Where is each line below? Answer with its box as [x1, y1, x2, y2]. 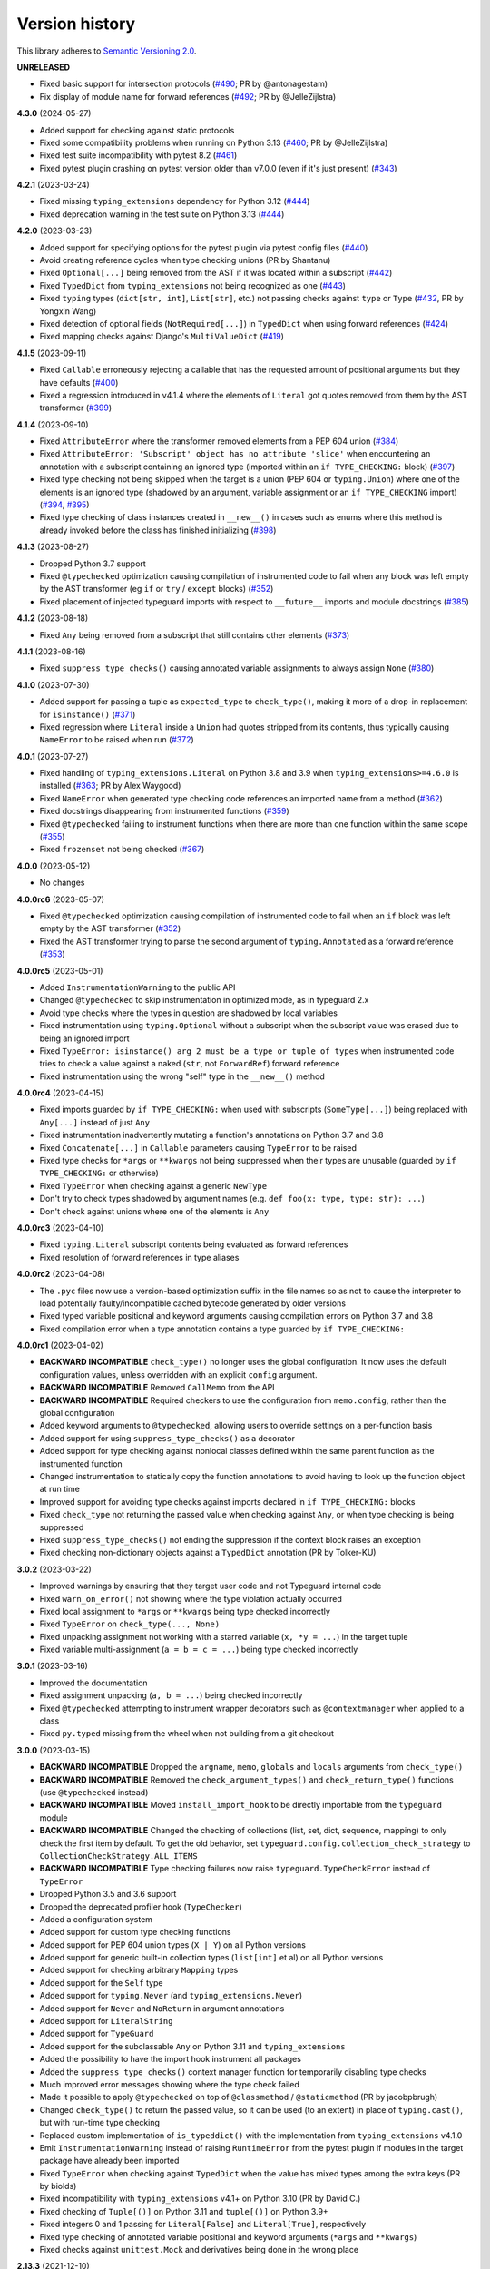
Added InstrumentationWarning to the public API [39, 981, 236, 993]
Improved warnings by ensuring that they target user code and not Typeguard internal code [39, 1580, 382, 1592]
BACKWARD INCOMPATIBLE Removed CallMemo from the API [39, 1382, 276, 1393]
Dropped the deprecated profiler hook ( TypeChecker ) [39, 1901, 242, 1912]
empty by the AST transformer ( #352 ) [39, 923, 181, 934]
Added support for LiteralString [39, 2016, 173, 2027]
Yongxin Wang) [39, 305, 97, 317]
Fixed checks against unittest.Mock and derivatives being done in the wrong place [39, 2244, 358, 2255]
